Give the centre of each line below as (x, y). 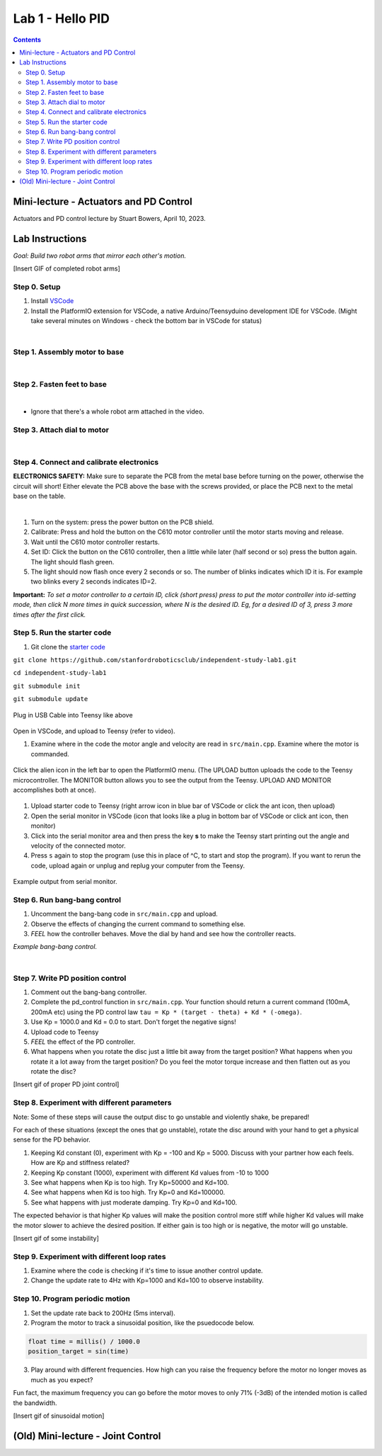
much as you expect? (62, 1380)
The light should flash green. (73, 562)
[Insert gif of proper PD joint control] (66, 1084)
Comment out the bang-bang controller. (89, 992)
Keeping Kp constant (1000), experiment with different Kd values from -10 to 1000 (150, 1173)
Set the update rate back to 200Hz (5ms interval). (103, 1313)
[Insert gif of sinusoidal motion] (59, 1416)
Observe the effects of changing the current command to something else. (138, 923)
